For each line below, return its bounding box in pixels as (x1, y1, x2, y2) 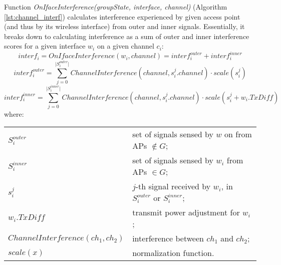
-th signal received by (135, 180, 211, 192)
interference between (132, 232, 204, 244)
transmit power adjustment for (132, 206, 240, 218)
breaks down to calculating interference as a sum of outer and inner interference (4, 31, 249, 41)
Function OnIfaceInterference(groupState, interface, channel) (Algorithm (4, 2, 227, 12)
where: (4, 108, 24, 119)
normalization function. (132, 247, 214, 259)
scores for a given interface (4, 41, 86, 51)
